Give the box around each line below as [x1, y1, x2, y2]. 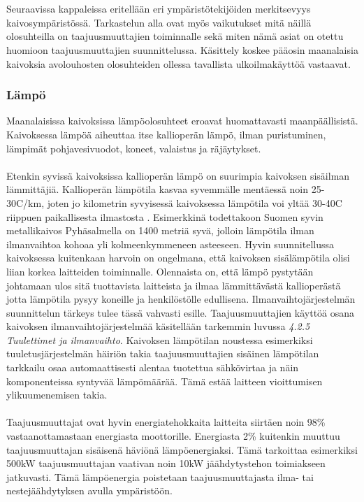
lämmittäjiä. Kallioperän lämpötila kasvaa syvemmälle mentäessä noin [6, 182, 309, 196]
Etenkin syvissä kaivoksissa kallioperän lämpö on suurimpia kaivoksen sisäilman [6, 168, 350, 182]
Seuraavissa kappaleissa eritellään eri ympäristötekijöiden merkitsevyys [6, 1, 311, 16]
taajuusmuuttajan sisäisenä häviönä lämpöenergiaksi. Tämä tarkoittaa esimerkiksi [6, 442, 358, 457]
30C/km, [6, 195, 45, 210]
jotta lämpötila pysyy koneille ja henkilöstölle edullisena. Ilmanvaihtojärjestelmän [6, 292, 356, 306]
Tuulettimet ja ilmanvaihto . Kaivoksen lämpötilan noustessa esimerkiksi [6, 332, 313, 347]
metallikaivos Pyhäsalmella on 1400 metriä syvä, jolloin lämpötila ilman [6, 223, 314, 238]
